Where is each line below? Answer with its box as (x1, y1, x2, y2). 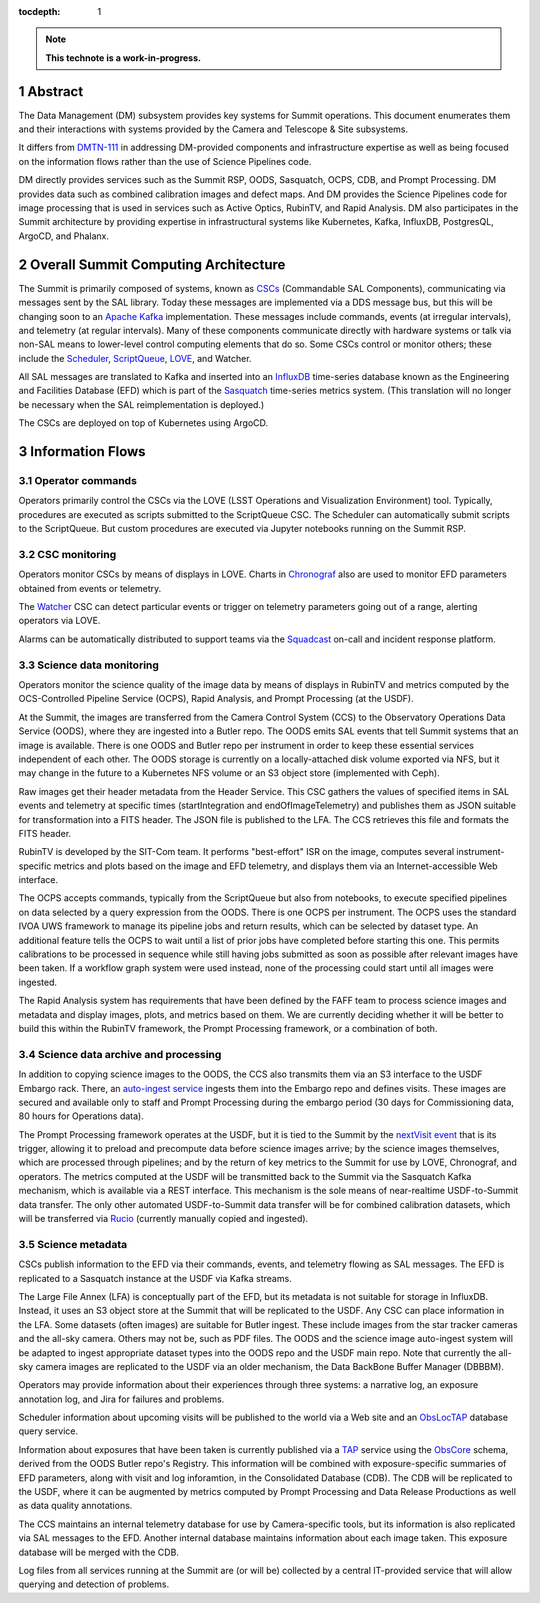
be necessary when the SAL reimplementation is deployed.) (18, 398, 265, 410)
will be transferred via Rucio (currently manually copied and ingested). (18, 1213, 309, 1225)
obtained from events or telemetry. (18, 582, 162, 594)
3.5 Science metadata (18, 1237, 128, 1251)
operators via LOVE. (18, 615, 101, 627)
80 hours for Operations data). (18, 1110, 144, 1122)
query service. (18, 1425, 79, 1437)
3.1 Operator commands (18, 474, 137, 488)
